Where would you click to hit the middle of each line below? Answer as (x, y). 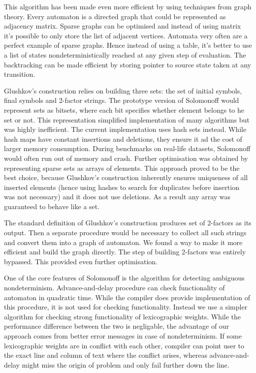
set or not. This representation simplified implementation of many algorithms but (127, 119)
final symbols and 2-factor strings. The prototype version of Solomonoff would (122, 100)
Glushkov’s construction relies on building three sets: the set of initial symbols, (123, 90)
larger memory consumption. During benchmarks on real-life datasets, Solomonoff (127, 148)
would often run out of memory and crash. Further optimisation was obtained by (126, 158)
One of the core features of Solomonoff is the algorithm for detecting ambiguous (124, 278)
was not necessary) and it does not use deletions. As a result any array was (117, 197)
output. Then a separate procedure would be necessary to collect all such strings (125, 233)
